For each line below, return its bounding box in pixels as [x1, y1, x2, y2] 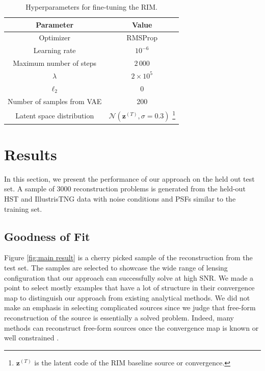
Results [4, 143, 57, 164]
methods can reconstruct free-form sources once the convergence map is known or [4, 322, 259, 333]
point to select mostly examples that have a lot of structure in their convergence [4, 282, 255, 293]
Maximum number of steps [13, 58, 97, 68]
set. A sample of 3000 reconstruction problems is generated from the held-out [4, 183, 246, 194]
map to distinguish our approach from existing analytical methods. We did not [4, 292, 250, 303]
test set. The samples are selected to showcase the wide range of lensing [4, 262, 228, 273]
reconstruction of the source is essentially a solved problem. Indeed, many [4, 312, 234, 323]
